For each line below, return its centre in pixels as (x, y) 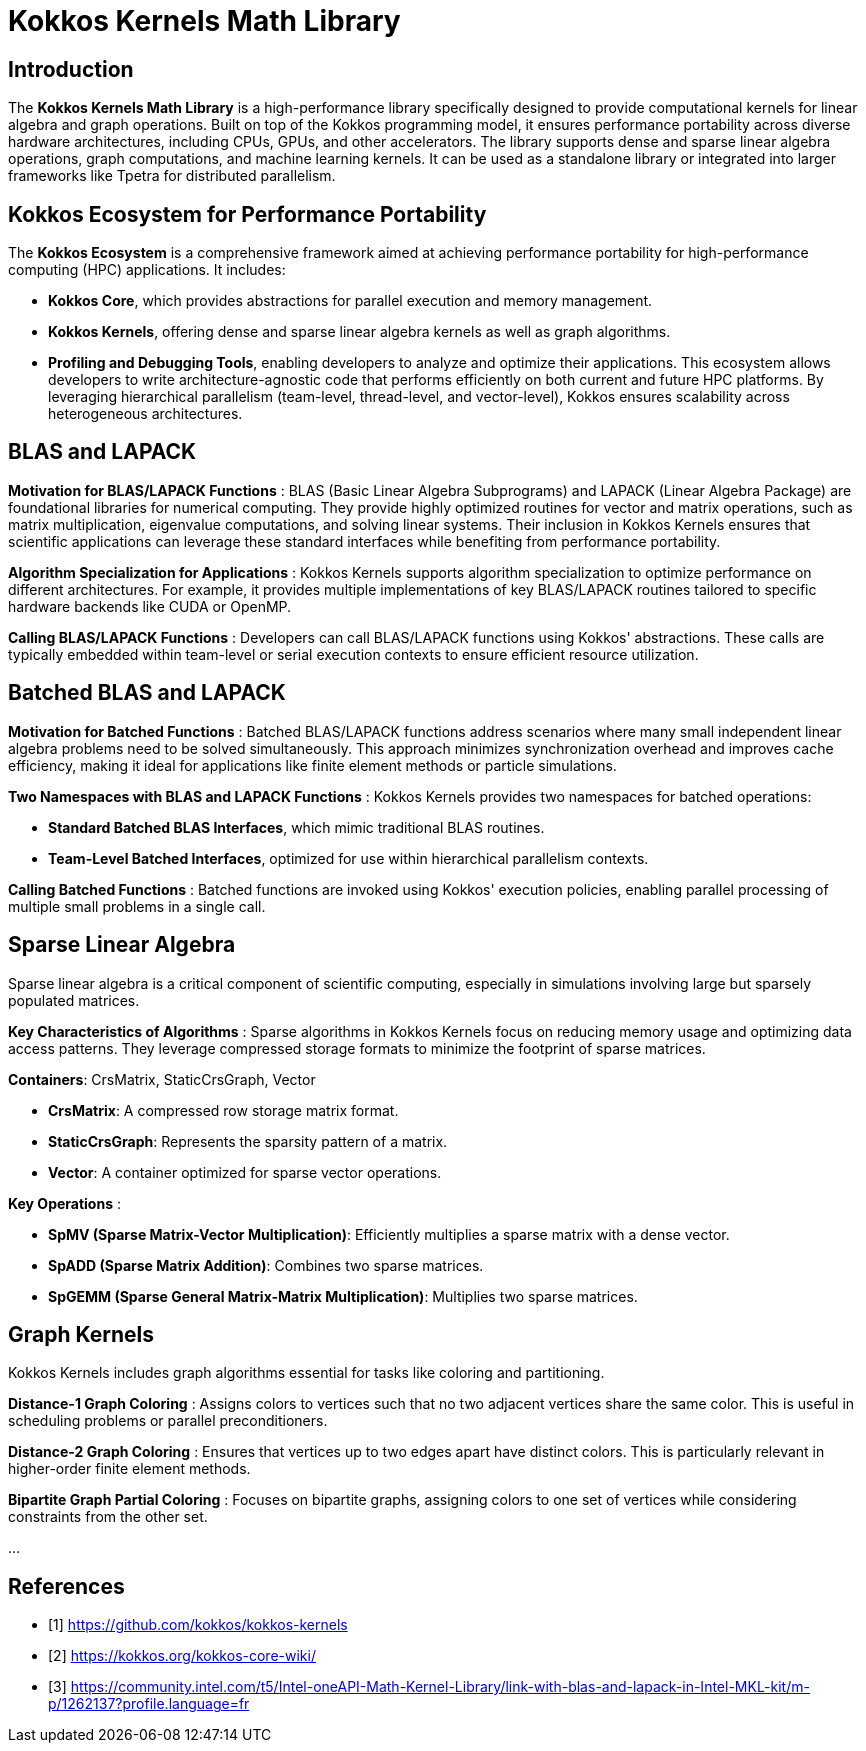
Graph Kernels (81, 1334)
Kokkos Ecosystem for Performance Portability (247, 214)
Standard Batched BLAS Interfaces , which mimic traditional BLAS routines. (296, 827)
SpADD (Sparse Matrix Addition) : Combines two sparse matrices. (266, 1265)
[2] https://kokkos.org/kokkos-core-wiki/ (182, 1656)
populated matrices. (74, 1000)
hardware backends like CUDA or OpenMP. (150, 606)
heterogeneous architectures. (145, 414)
